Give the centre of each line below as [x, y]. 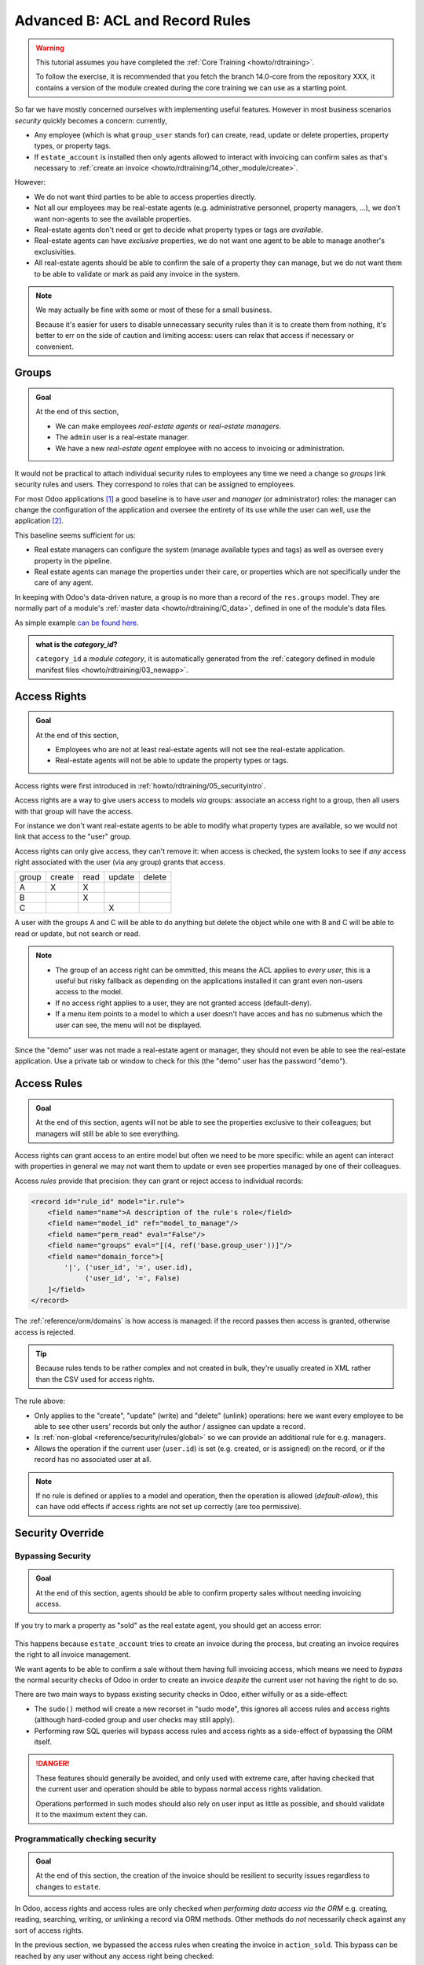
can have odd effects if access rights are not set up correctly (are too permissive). [169, 1507]
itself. [43, 1742]
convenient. [55, 347]
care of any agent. [64, 582]
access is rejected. [45, 1331]
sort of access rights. [49, 1930]
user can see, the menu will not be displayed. [128, 1025]
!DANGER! [53, 1764]
